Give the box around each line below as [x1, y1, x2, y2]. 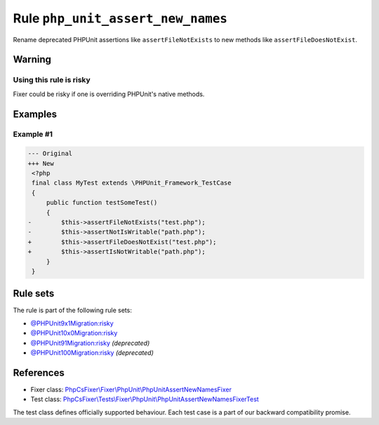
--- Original [27, 149, 73, 158]
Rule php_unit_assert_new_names [13, 11, 228, 26]
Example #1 [13, 130, 53, 140]
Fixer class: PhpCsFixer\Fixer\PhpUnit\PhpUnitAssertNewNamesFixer [30, 385, 232, 393]
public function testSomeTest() [46, 198, 158, 207]
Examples [13, 108, 58, 120]
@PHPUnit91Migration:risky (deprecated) [30, 339, 150, 347]
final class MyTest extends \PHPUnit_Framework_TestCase [32, 179, 232, 187]
